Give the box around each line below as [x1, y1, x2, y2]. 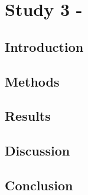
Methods [5, 72, 60, 90]
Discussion [5, 141, 70, 160]
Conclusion [5, 176, 73, 194]
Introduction [5, 37, 84, 55]
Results [5, 107, 51, 125]
